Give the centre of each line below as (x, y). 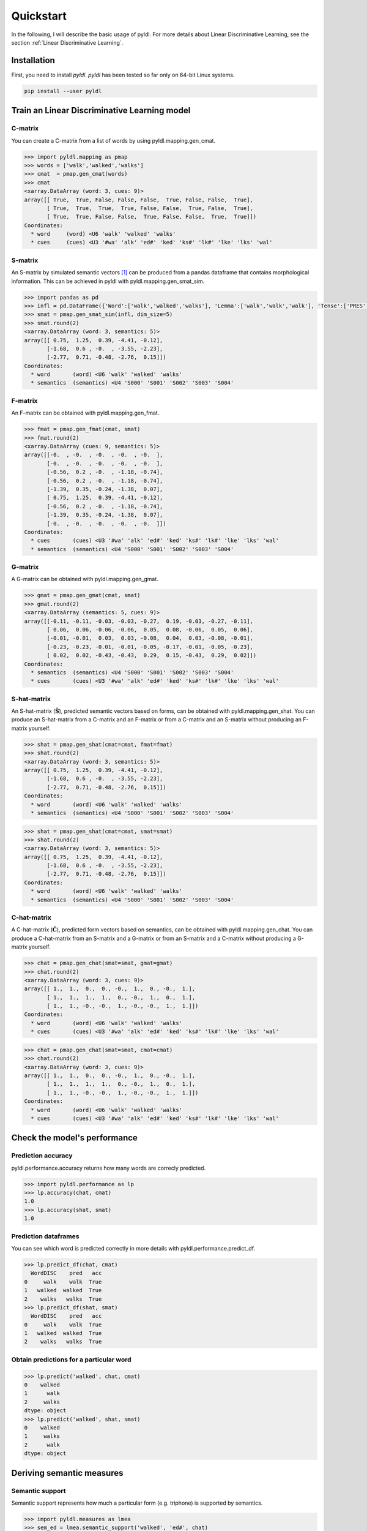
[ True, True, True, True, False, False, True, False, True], (150, 208)
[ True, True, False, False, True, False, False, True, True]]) (152, 217)
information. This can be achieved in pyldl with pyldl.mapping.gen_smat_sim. (108, 281)
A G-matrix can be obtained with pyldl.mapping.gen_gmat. (85, 579)
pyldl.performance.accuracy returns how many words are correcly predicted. (109, 1168)
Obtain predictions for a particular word (71, 1360)
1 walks (42, 1436)
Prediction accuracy (42, 1156)
